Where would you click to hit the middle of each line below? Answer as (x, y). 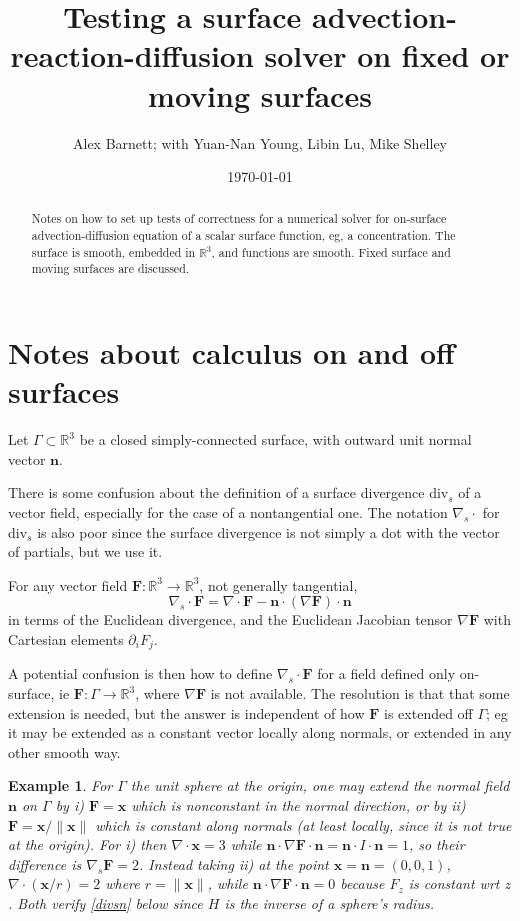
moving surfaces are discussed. (110, 268)
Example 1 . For (60, 785)
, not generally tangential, (278, 584)
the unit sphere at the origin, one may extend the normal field (320, 785)
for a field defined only (386, 673)
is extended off (428, 712)
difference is (45, 863)
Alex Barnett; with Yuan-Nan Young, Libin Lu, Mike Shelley (259, 142)
